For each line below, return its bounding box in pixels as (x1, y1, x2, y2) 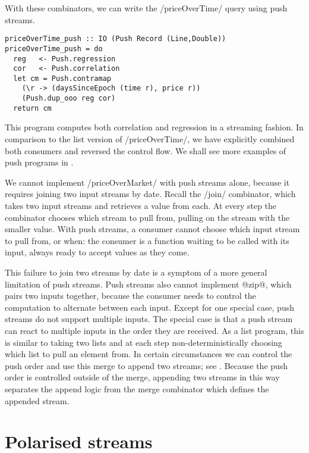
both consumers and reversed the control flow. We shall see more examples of (5, 144, 286, 157)
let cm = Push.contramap (13, 74, 111, 83)
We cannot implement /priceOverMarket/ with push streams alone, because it (5, 176, 290, 188)
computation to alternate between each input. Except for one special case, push (5, 301, 294, 313)
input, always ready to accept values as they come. (5, 246, 190, 258)
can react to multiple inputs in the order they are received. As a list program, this (5, 324, 304, 336)
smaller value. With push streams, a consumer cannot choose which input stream (5, 223, 300, 235)
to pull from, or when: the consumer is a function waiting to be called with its (5, 234, 289, 246)
